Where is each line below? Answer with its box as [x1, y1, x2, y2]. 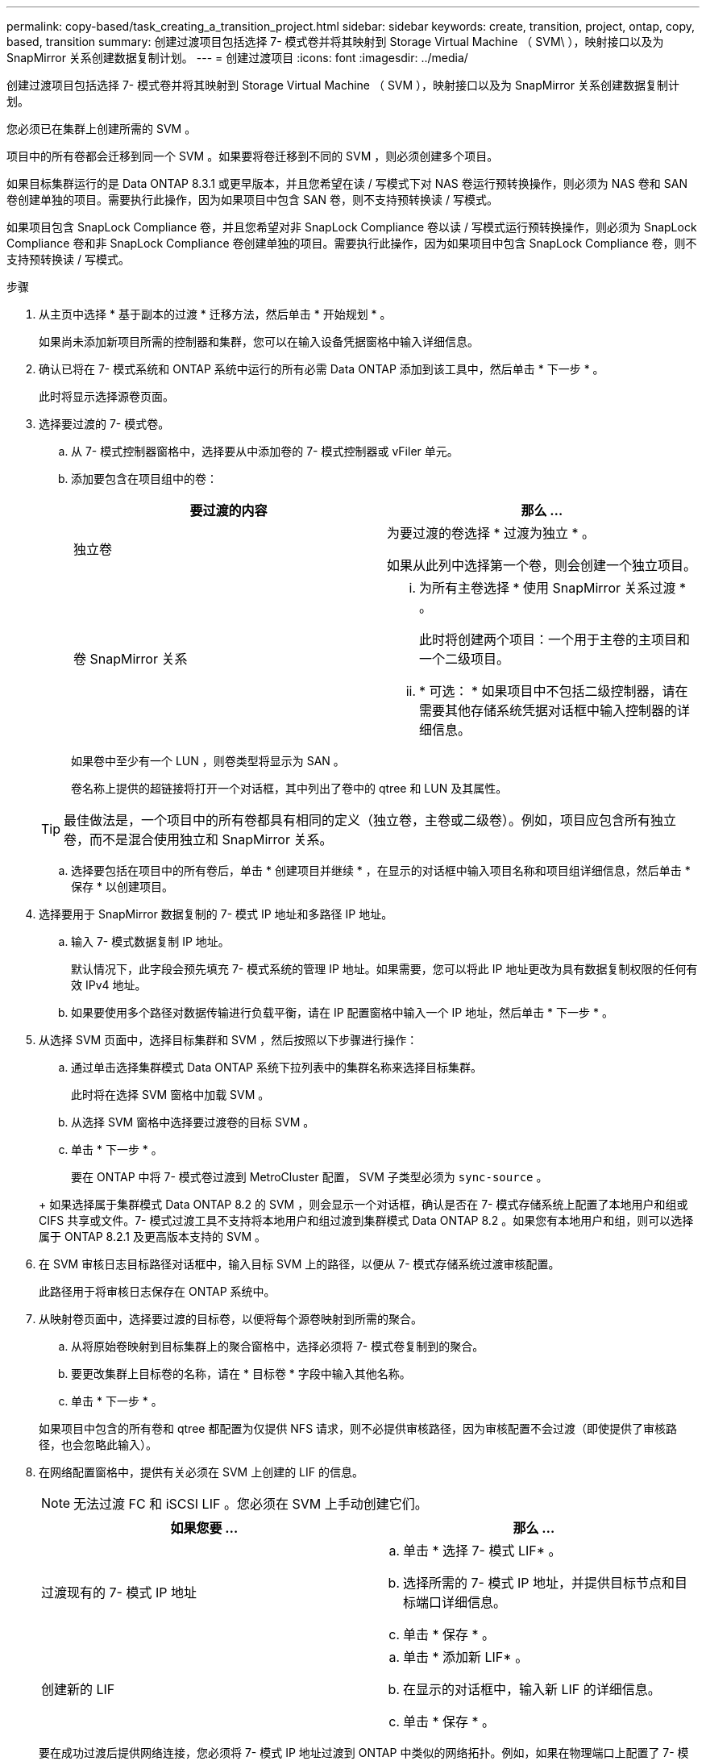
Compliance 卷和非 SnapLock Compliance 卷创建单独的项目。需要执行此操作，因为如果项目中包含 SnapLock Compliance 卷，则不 [6, 236, 697, 250]
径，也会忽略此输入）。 [39, 1438, 157, 1451]
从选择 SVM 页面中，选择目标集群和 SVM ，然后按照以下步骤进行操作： [39, 1033, 418, 1047]
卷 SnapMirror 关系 [73, 651, 188, 667]
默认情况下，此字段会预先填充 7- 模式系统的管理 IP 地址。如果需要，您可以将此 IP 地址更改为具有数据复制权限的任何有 [71, 962, 698, 976]
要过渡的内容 [189, 502, 268, 518]
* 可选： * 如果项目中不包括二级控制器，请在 [419, 683, 688, 699]
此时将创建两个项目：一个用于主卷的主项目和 [419, 631, 691, 647]
